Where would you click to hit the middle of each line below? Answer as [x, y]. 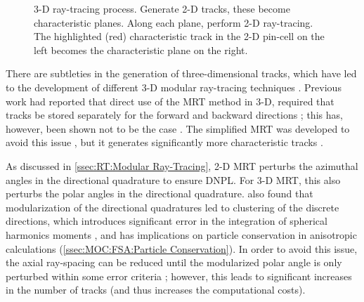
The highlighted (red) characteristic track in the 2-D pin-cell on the [179, 36]
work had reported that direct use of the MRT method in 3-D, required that [170, 101]
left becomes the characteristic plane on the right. [141, 50]
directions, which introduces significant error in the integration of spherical [167, 221]
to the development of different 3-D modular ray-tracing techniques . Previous [174, 87]
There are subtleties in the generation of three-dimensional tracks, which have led [181, 73]
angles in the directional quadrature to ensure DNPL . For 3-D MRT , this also [173, 179]
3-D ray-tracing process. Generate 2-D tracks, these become [162, 8]
